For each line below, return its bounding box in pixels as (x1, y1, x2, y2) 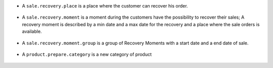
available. (22, 28, 42, 35)
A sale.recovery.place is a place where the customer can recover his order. (22, 3, 188, 9)
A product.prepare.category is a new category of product (22, 51, 152, 57)
